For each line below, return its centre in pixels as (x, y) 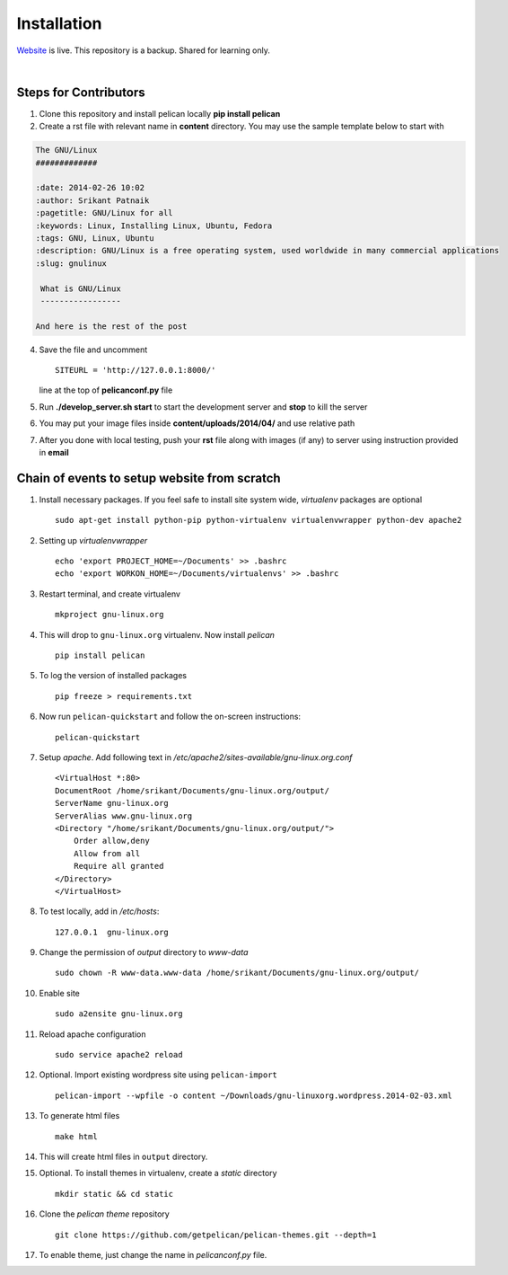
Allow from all (107, 853)
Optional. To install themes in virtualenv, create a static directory (158, 1173)
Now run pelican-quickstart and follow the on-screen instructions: (170, 717)
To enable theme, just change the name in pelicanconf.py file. (153, 1254)
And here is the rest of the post (111, 326)
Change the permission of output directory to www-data (144, 952)
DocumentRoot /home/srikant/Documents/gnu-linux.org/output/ (192, 790)
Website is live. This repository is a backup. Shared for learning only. (144, 50)
